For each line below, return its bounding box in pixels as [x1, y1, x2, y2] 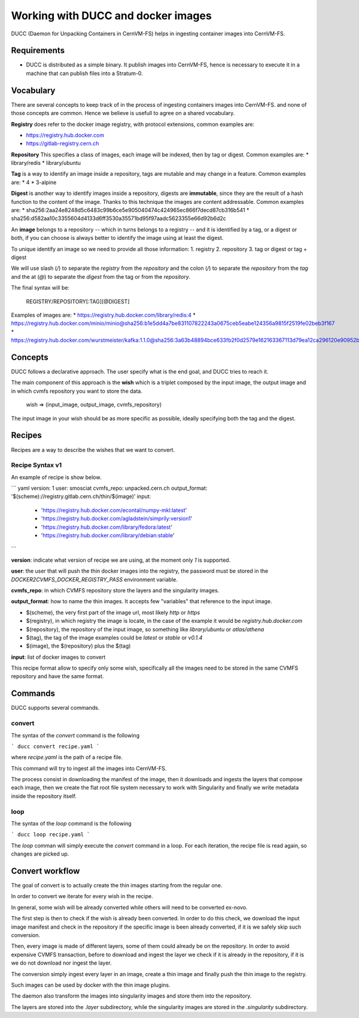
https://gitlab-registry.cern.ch [26, 140, 99, 147]
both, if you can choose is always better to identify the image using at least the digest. [11, 234, 224, 242]
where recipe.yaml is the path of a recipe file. [11, 754, 123, 761]
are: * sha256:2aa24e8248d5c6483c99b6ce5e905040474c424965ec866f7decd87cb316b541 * [11, 207, 250, 214]
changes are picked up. [11, 850, 69, 857]
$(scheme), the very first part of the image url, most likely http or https [26, 609, 200, 616]
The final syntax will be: [11, 284, 70, 291]
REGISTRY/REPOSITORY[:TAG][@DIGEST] [26, 297, 130, 305]
